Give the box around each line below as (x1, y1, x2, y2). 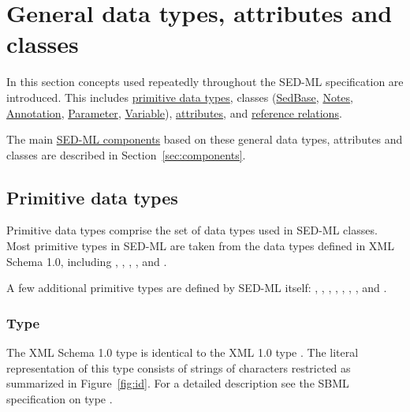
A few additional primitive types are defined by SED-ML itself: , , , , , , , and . (6, 279, 387, 296)
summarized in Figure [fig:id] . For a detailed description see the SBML (6, 375, 349, 391)
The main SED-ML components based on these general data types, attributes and (6, 131, 403, 148)
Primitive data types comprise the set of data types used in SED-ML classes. (6, 222, 378, 238)
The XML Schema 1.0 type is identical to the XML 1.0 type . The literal (6, 344, 359, 361)
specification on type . (6, 390, 113, 406)
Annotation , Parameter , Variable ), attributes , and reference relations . (6, 104, 342, 121)
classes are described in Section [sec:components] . (6, 146, 246, 163)
